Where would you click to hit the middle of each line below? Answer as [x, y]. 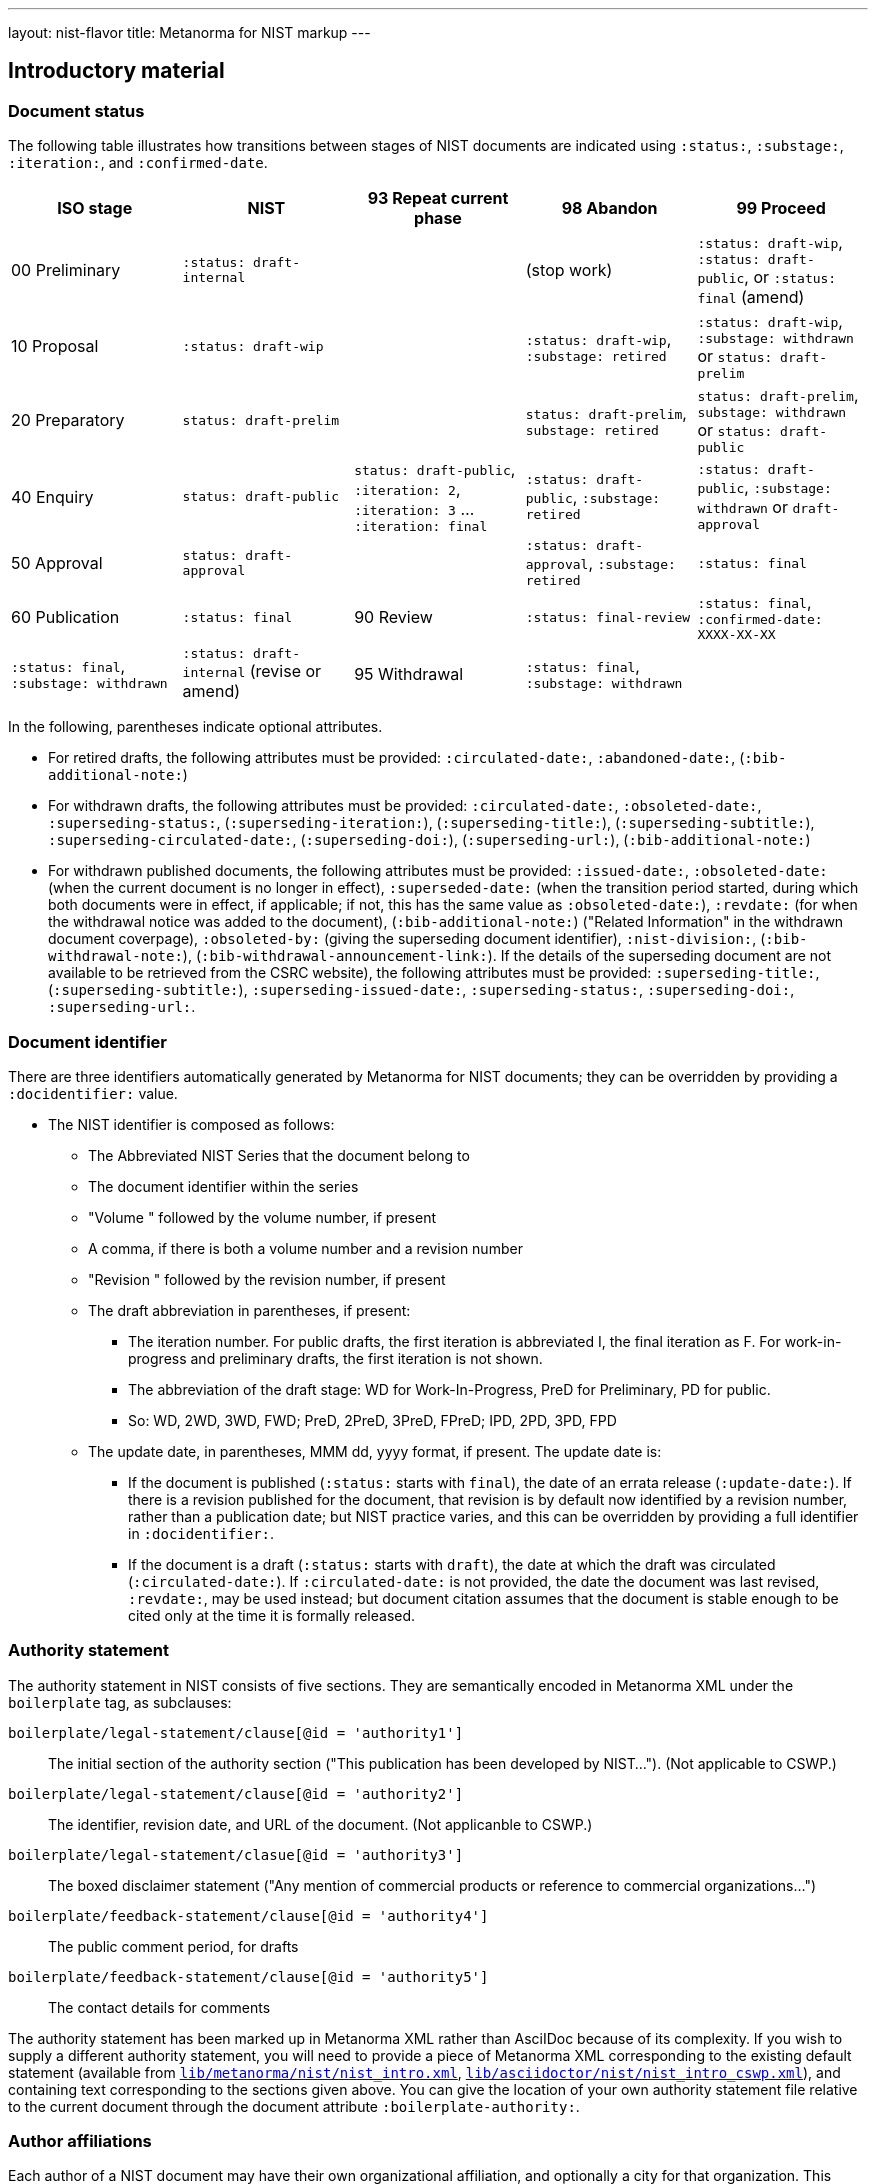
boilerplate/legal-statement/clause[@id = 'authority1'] [236, 1732]
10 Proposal [55, 346]
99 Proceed [781, 208]
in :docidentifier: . [201, 1533]
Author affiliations [80, 2141]
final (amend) [751, 297]
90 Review [393, 617]
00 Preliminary [66, 269]
